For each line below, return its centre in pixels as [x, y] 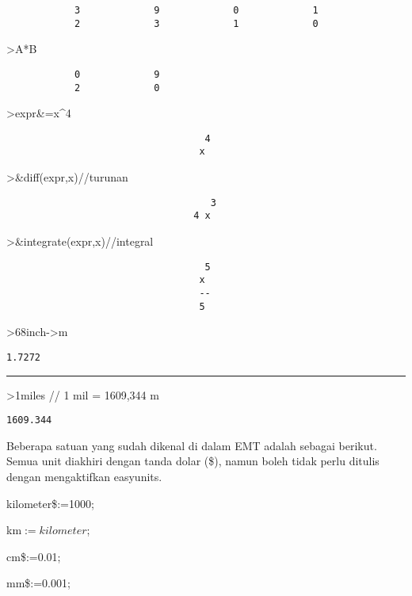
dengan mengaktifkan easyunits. [84, 476]
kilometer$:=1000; [50, 503]
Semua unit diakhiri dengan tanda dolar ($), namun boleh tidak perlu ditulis [193, 461]
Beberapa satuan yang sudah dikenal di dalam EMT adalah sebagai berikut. [192, 445]
